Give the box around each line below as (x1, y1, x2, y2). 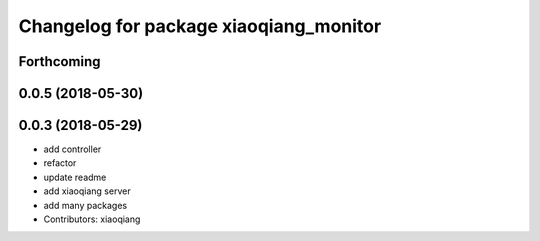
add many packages (43, 199, 128, 211)
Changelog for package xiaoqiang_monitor (18, 15, 382, 37)
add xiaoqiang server (43, 185, 131, 197)
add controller (43, 143, 102, 155)
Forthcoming (18, 53, 101, 70)
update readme (43, 171, 107, 183)
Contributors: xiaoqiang (43, 213, 141, 225)
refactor (43, 157, 77, 169)
